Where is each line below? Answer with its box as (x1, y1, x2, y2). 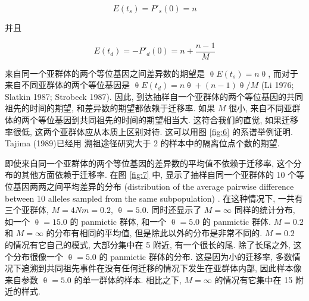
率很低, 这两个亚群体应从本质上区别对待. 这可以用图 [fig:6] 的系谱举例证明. (5, 125, 293, 137)
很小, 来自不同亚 (229, 102, 292, 114)
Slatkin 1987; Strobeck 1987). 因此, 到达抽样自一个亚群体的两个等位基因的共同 (5, 90, 303, 102)
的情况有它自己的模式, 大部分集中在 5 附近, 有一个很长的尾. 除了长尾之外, (5, 238, 291, 250)
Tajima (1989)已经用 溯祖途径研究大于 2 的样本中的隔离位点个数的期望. (5, 137, 280, 149)
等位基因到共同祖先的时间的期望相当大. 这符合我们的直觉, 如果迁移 (38, 114, 299, 126)
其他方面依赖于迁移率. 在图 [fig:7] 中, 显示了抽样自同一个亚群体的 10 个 (21, 168, 296, 181)
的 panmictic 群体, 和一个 (70, 215, 167, 227)
